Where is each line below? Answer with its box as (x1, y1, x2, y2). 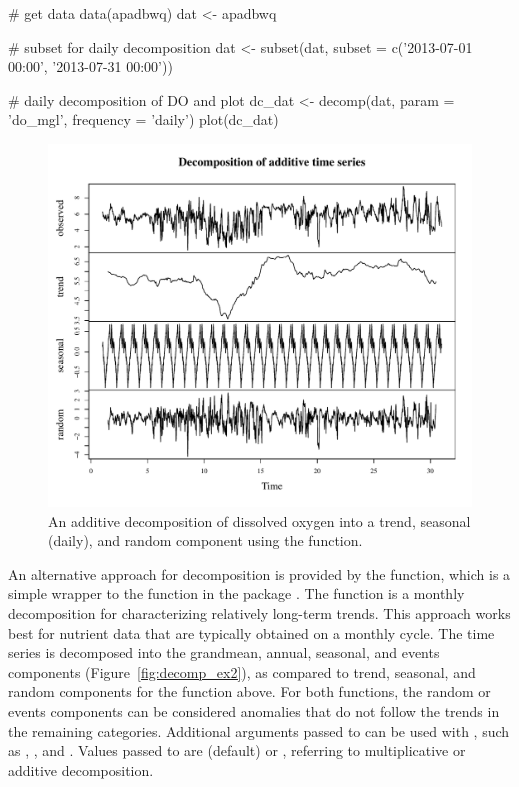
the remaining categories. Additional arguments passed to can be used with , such (8, 720, 510, 741)
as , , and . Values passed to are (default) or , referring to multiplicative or (8, 740, 466, 761)
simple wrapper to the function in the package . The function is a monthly (8, 583, 465, 604)
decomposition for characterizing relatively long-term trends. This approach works (8, 603, 511, 624)
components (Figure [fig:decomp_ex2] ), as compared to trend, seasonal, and (8, 661, 476, 682)
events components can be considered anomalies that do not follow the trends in (8, 701, 500, 722)
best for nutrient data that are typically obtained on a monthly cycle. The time (8, 622, 495, 643)
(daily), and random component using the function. (48, 530, 363, 551)
